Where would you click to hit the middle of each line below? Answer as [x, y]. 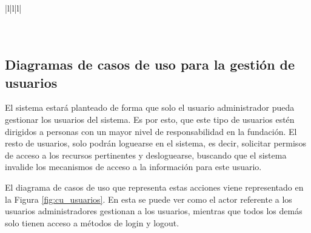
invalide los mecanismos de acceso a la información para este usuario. [133, 167]
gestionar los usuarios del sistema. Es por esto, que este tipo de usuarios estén [150, 119]
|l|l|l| [13, 8]
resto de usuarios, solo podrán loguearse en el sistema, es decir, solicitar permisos [155, 143]
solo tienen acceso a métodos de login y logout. [92, 222]
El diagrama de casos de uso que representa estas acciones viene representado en [154, 187]
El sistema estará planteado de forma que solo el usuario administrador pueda [150, 107]
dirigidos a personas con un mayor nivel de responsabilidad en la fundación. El [151, 131]
